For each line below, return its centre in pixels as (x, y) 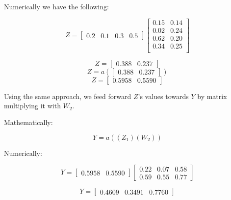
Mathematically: (28, 122)
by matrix (212, 96)
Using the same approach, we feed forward (68, 96)
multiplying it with (32, 106)
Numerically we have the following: (56, 6)
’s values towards (163, 96)
